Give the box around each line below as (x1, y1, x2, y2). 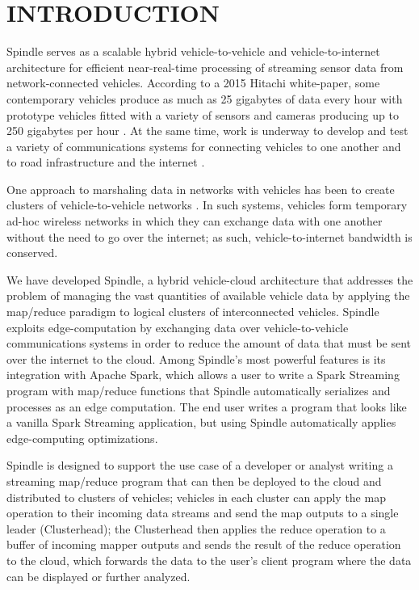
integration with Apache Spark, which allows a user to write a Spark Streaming (6, 366, 400, 383)
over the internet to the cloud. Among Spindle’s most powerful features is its (6, 350, 386, 367)
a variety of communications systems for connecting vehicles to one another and (6, 137, 401, 154)
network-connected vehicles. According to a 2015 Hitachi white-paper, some (6, 74, 380, 91)
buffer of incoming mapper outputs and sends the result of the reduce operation (6, 536, 401, 553)
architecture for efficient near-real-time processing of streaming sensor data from (6, 58, 404, 75)
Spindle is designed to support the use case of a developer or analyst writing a (6, 457, 393, 474)
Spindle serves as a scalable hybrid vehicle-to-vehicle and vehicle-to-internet (6, 43, 380, 60)
